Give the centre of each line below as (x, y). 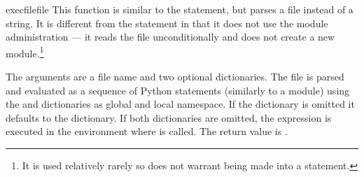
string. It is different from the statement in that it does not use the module (167, 23)
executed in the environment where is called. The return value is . (147, 131)
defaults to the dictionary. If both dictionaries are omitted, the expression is (169, 117)
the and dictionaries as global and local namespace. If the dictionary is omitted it (180, 104)
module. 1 (25, 52)
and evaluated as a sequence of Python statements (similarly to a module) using (178, 90)
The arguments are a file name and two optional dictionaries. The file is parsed (175, 77)
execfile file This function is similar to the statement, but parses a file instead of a (180, 9)
